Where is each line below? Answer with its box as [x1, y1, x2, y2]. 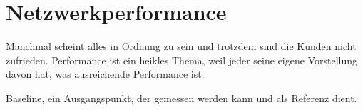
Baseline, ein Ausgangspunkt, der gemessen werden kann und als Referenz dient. [6, 90, 357, 105]
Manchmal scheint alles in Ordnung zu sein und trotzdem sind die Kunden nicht [6, 39, 357, 54]
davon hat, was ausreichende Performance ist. [6, 66, 205, 81]
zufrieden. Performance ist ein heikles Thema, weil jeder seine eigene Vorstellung [6, 52, 357, 67]
